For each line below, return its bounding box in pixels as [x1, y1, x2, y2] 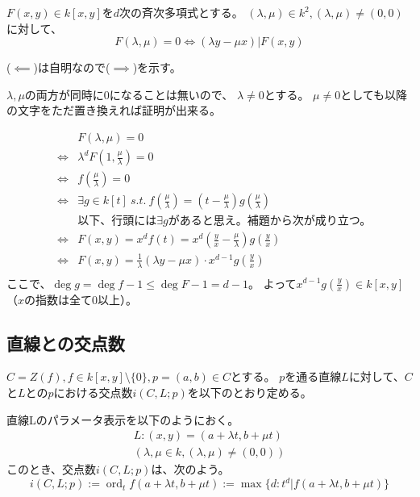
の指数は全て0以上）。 [24, 290, 138, 307]
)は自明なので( [33, 59, 110, 76]
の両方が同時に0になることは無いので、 [24, 86, 234, 102]
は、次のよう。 [151, 461, 230, 478]
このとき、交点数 [6, 461, 97, 478]
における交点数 [53, 383, 133, 400]
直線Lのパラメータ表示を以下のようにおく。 [6, 411, 239, 428]
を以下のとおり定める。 [187, 383, 312, 400]
